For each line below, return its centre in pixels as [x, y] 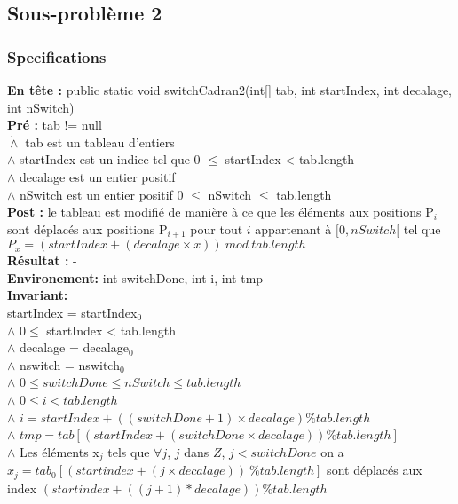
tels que [129, 451]
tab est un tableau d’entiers [100, 142]
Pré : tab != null [55, 125]
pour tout [217, 228]
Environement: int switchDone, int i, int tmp [135, 277]
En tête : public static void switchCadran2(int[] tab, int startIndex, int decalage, [230, 90]
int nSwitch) [41, 107]
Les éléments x [59, 451]
